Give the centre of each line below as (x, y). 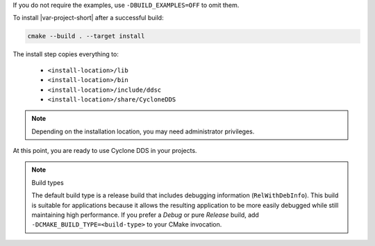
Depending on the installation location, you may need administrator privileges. (143, 131)
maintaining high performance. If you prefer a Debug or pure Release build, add (145, 215)
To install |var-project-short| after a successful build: (88, 18)
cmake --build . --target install (86, 36)
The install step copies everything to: (66, 54)
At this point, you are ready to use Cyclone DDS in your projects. (105, 151)
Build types (48, 182)
